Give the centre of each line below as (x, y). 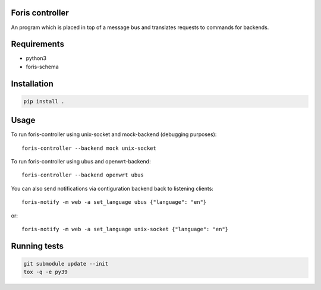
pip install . (44, 101)
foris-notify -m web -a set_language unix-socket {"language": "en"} (125, 229)
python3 (36, 58)
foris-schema (42, 67)
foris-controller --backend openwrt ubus (83, 175)
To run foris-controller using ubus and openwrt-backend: (81, 162)
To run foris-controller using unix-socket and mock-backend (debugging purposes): (114, 134)
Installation (32, 83)
